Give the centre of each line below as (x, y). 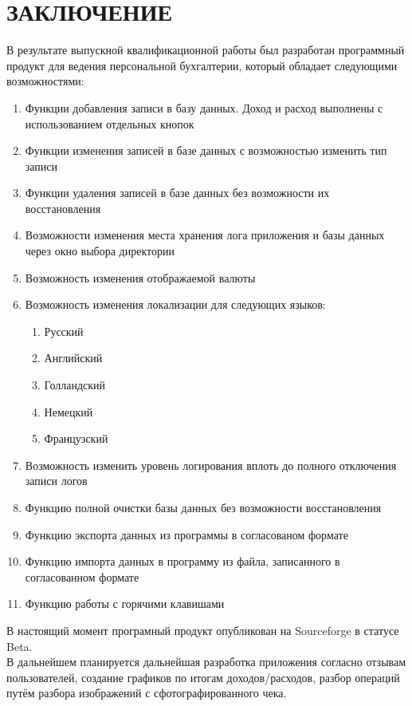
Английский (73, 358)
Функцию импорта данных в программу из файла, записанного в (182, 561)
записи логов (56, 481)
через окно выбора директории (100, 251)
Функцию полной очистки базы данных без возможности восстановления (203, 507)
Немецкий (69, 411)
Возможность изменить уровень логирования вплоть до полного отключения (211, 465)
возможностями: (45, 81)
